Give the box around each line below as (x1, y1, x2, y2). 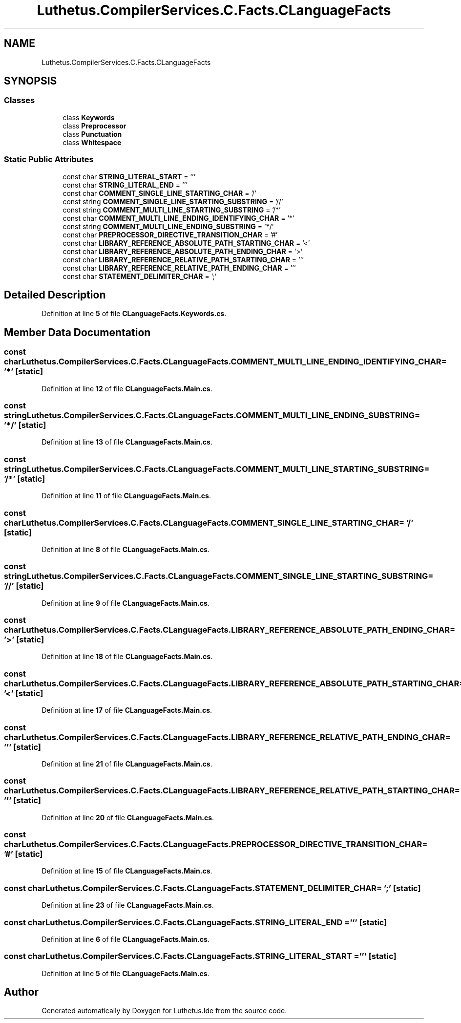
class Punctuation (63, 129, 122, 138)
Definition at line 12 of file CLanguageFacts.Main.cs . (42, 384, 212, 393)
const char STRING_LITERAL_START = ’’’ (63, 172, 196, 181)
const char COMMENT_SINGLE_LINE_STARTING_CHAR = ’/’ (63, 189, 256, 197)
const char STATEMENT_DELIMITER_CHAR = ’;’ (63, 272, 217, 280)
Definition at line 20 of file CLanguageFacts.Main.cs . (42, 813, 214, 822)
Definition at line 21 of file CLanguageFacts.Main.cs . (42, 759, 212, 768)
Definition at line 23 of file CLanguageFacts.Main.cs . (42, 901, 214, 910)
